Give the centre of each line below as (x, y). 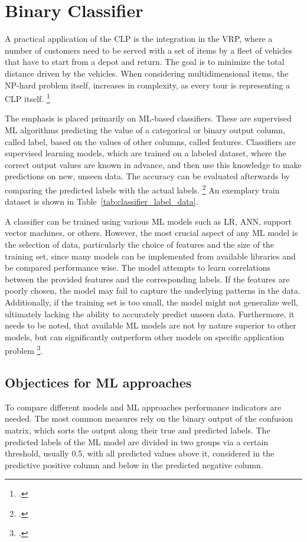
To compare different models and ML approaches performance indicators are (143, 407)
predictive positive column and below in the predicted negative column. (134, 464)
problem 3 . (24, 349)
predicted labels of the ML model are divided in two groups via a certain (137, 441)
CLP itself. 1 (27, 98)
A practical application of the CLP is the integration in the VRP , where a (139, 39)
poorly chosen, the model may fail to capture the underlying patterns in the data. (153, 290)
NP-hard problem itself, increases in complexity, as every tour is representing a (148, 85)
